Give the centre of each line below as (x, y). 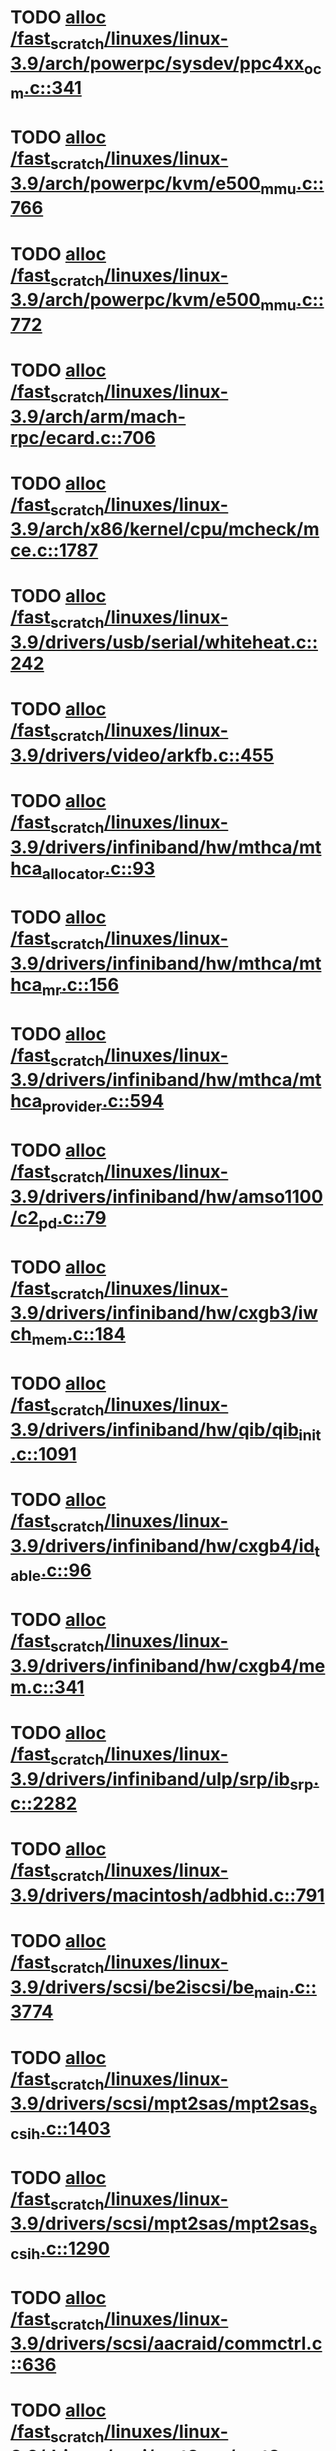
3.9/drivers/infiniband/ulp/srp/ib (150, 1778)
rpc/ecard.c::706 (83, 437)
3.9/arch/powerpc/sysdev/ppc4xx (157, 63)
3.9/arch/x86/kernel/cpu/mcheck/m (165, 529)
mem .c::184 (79, 1336)
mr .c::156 (80, 987)
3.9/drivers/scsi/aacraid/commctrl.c (166, 2343)
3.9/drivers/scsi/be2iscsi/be (132, 1987)
